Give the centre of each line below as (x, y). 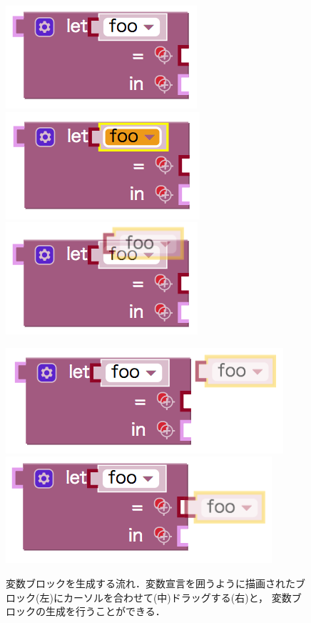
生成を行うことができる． (105, 611)
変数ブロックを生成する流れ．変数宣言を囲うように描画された (151, 583)
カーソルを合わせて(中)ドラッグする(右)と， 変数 (177, 597)
